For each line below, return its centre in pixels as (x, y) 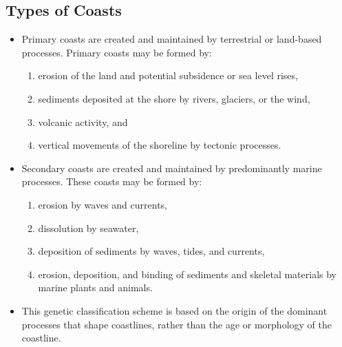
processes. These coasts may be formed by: (112, 181)
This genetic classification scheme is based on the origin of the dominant (174, 310)
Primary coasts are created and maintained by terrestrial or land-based (172, 39)
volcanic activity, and (83, 122)
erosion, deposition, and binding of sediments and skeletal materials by (187, 274)
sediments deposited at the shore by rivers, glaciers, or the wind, (174, 98)
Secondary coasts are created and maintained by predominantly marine (172, 168)
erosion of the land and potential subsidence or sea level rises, (168, 75)
